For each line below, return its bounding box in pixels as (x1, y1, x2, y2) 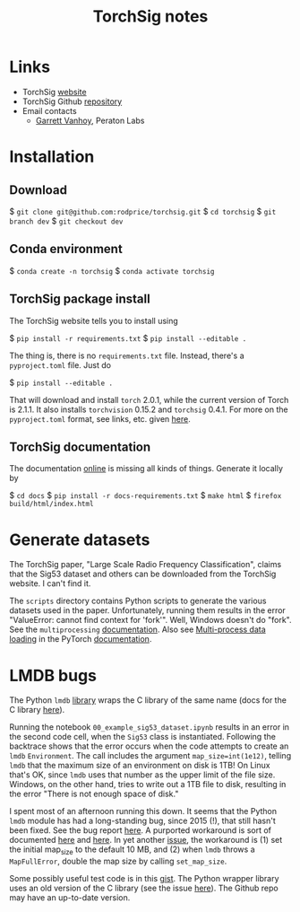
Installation (9, 146, 95, 167)
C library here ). (9, 705, 65, 715)
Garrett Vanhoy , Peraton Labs (35, 115, 145, 126)
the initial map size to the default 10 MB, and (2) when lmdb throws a (9, 844, 255, 857)
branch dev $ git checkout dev (9, 215, 124, 226)
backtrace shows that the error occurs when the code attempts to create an (9, 741, 289, 751)
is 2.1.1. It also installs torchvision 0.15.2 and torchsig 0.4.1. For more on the (9, 404, 288, 415)
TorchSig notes (92, 6, 209, 27)
